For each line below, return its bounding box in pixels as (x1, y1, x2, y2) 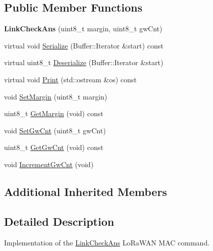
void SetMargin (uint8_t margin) (4, 91, 108, 102)
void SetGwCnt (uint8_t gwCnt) (4, 125, 106, 135)
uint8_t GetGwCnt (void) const (4, 142, 103, 153)
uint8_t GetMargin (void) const (4, 108, 103, 119)
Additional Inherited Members (4, 183, 167, 199)
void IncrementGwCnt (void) (4, 159, 94, 169)
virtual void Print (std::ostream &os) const (4, 74, 137, 84)
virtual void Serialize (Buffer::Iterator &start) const (4, 40, 164, 51)
